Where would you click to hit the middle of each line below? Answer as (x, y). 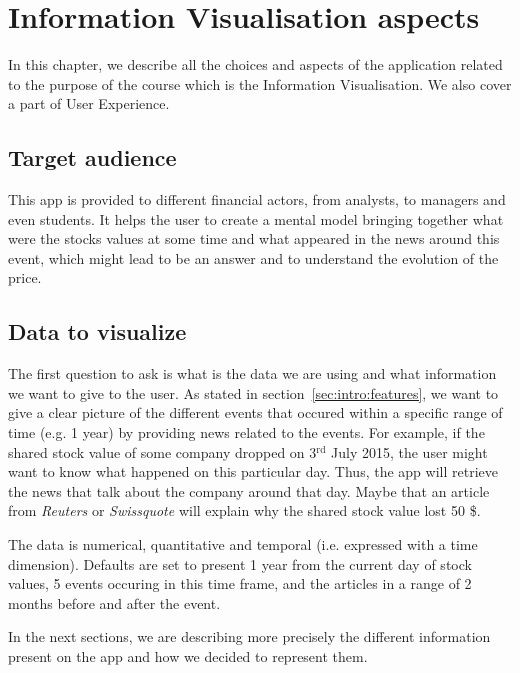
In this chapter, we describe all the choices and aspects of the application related (255, 64)
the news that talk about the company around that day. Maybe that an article (249, 490)
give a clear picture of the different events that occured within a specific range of (255, 412)
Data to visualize (97, 331)
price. (25, 277)
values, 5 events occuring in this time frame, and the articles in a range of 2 (240, 583)
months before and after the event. (114, 602)
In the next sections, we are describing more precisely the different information (249, 636)
